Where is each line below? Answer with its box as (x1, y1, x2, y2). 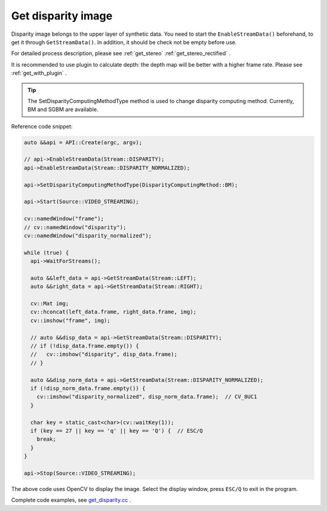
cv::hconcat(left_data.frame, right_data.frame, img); (30, 309, 197, 315)
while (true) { (24, 249, 69, 256)
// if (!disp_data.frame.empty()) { (30, 342, 139, 350)
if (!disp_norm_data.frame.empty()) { (30, 385, 145, 392)
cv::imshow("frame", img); (30, 317, 111, 324)
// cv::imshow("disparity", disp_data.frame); (30, 351, 178, 358)
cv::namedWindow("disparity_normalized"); (24, 232, 152, 239)
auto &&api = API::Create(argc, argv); (24, 139, 142, 145)
